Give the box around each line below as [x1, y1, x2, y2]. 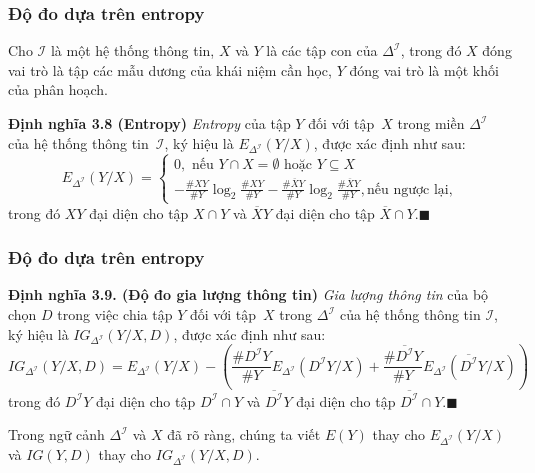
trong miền [397, 113, 465, 133]
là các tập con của [266, 40, 378, 61]
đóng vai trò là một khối [349, 59, 499, 80]
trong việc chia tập [57, 304, 173, 325]
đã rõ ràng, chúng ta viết [167, 424, 321, 445]
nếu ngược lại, [367, 182, 453, 197]
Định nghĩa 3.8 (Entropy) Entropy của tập [8, 113, 291, 133]
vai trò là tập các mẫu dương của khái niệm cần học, [8, 59, 332, 80]
